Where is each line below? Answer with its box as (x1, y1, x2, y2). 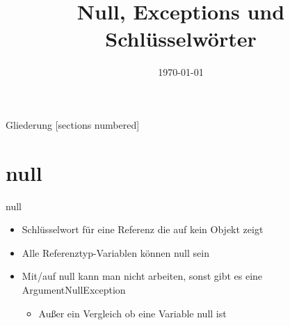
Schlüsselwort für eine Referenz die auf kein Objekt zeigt (22, 222, 264, 237)
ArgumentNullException (22, 283, 126, 296)
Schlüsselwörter (105, 24, 257, 53)
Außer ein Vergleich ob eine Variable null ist (38, 306, 227, 320)
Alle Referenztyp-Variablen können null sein (22, 245, 209, 260)
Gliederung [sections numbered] (6, 117, 140, 132)
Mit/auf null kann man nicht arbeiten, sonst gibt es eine (22, 269, 263, 283)
